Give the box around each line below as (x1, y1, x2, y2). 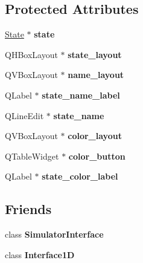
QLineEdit (5, 109, 44, 122)
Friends (5, 200, 52, 218)
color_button (68, 149, 126, 162)
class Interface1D (5, 248, 75, 261)
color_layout (68, 129, 122, 142)
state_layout (68, 48, 122, 60)
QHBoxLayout (5, 48, 58, 60)
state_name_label (42, 88, 120, 101)
